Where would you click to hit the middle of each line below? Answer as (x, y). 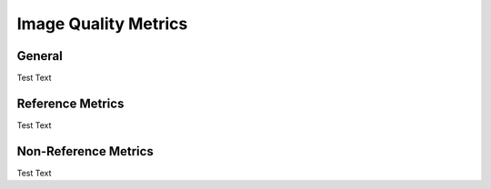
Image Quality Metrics (102, 24)
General (40, 56)
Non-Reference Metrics (85, 151)
